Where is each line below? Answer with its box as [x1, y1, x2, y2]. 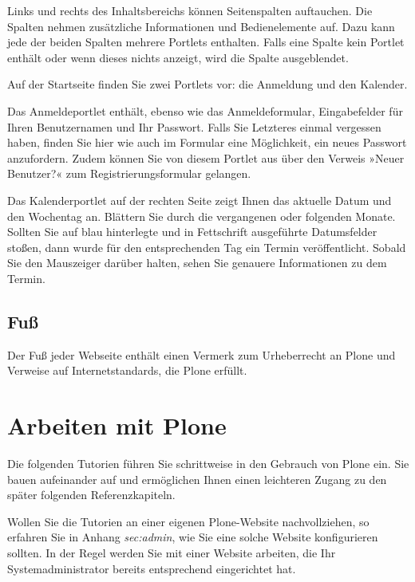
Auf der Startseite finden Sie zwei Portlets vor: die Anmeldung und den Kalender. [7, 76, 408, 92]
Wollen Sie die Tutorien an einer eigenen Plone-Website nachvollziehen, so [7, 513, 370, 529]
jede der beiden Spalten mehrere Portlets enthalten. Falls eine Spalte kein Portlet [7, 33, 405, 50]
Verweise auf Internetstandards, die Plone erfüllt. [7, 362, 247, 379]
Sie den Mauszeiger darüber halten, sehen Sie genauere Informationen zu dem [7, 254, 387, 271]
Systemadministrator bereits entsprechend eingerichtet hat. [7, 560, 296, 576]
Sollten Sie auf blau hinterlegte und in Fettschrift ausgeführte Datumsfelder [7, 223, 377, 240]
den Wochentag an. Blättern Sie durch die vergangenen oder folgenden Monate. [7, 207, 396, 224]
